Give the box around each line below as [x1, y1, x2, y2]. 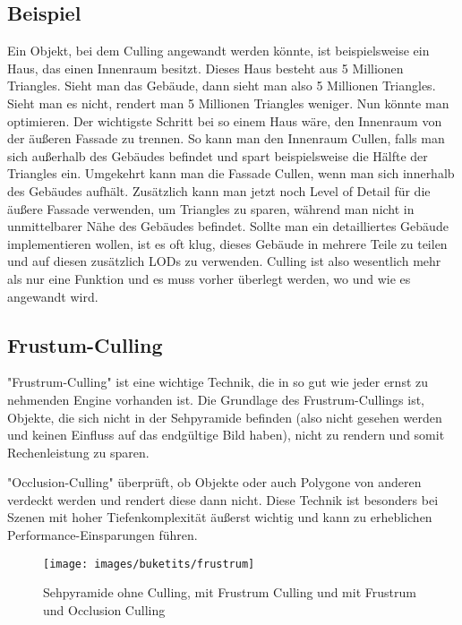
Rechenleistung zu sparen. [7, 442, 150, 461]
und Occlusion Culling [43, 600, 166, 619]
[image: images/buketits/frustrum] [43, 557, 255, 570]
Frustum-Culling [7, 330, 163, 358]
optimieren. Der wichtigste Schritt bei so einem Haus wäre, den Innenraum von [7, 111, 442, 130]
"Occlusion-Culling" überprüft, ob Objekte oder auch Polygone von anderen [7, 473, 422, 492]
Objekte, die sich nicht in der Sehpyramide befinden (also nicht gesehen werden [7, 407, 442, 426]
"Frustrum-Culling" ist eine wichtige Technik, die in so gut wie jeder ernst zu [7, 372, 429, 391]
